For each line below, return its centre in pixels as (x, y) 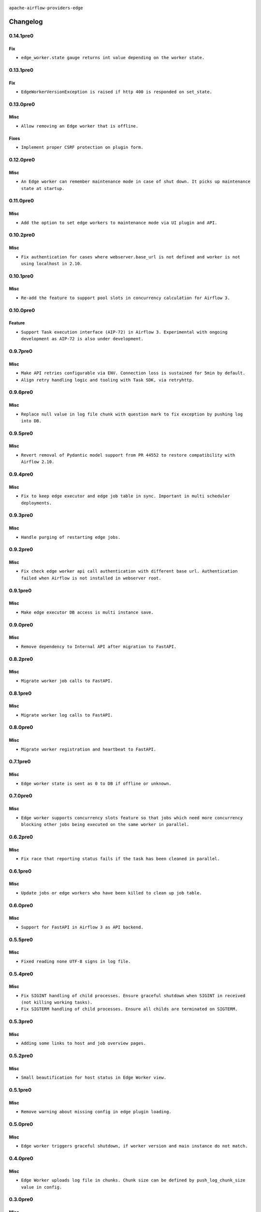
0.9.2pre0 (21, 549)
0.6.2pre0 (21, 837)
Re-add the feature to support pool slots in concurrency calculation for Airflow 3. (126, 298)
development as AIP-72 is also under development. (82, 339)
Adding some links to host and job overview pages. (84, 1043)
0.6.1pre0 (20, 871)
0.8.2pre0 (21, 659)
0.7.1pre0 (20, 762)
